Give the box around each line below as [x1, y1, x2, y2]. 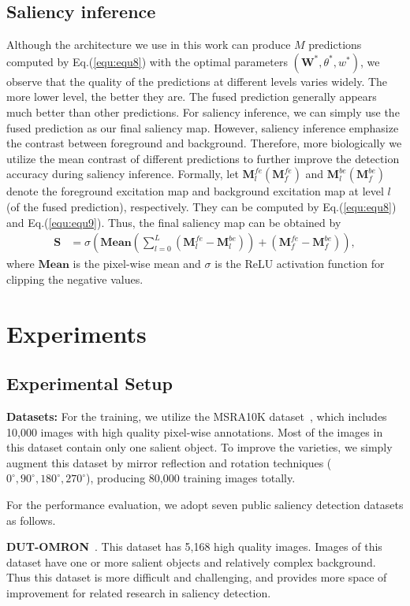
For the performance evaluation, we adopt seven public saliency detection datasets [6, 496, 404, 512]
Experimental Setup [6, 371, 173, 396]
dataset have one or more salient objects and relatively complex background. [6, 553, 376, 570]
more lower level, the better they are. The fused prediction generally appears [6, 88, 377, 105]
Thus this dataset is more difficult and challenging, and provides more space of [6, 569, 387, 586]
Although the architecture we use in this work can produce [6, 36, 291, 53]
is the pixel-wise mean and [73, 255, 201, 272]
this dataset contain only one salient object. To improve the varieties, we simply [6, 439, 393, 455]
